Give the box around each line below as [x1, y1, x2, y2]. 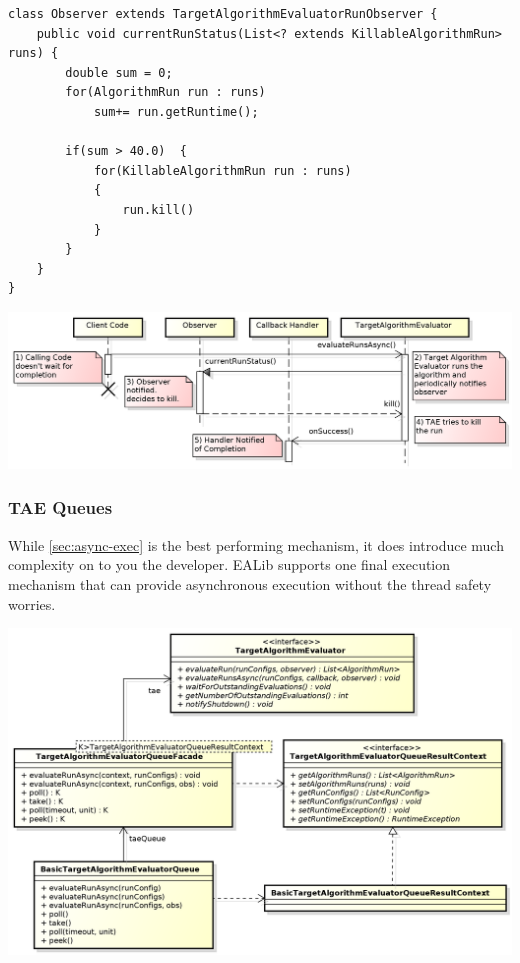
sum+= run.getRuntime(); [93, 104, 259, 119]
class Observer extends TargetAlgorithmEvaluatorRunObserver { [8, 7, 438, 21]
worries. [8, 593, 56, 614]
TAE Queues [8, 495, 113, 520]
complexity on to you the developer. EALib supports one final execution [8, 554, 451, 575]
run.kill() [122, 202, 195, 217]
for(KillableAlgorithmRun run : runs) [93, 163, 352, 178]
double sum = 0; [65, 65, 173, 80]
